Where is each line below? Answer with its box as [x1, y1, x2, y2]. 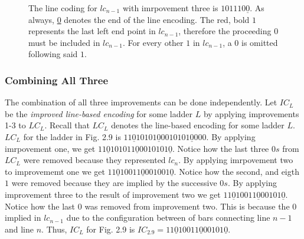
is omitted [241, 36, 278, 48]
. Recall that [44, 119, 90, 131]
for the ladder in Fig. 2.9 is [23, 130, 121, 142]
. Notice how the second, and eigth [174, 165, 299, 177]
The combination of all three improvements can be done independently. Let [5, 96, 277, 108]
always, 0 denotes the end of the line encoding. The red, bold [28, 13, 250, 25]
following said [28, 48, 78, 60]
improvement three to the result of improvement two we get [5, 188, 221, 200]
